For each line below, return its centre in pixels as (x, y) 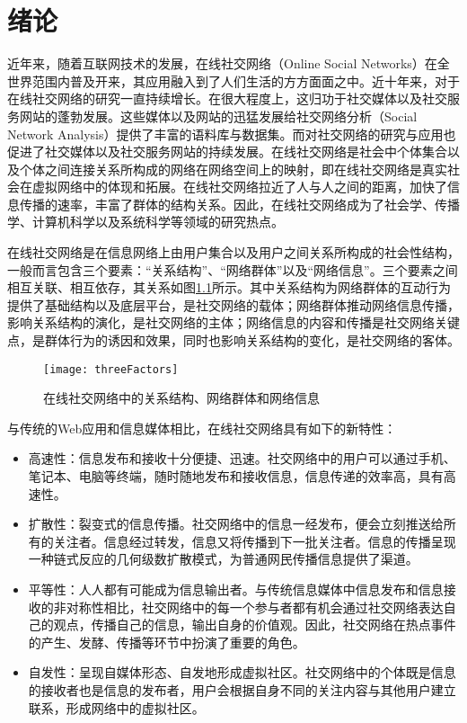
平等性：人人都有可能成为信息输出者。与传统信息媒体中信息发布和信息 (236, 589)
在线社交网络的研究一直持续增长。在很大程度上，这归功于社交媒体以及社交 (227, 98)
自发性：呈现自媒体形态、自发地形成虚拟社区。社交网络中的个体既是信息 (242, 672)
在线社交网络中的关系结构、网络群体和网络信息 (181, 398)
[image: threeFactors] (111, 369)
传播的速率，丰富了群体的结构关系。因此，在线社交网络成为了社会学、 (227, 204)
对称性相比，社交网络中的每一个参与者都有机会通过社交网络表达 (255, 607)
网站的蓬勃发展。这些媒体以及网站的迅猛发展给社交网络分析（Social (218, 116)
